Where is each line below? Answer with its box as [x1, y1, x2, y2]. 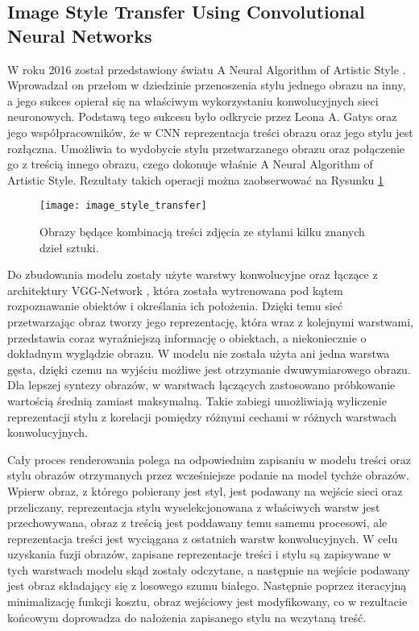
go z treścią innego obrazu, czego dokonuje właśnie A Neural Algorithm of [7, 156, 373, 172]
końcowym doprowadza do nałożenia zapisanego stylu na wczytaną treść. [7, 608, 367, 625]
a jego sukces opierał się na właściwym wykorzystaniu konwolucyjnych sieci [7, 92, 379, 109]
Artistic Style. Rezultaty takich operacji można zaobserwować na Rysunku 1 [7, 171, 384, 188]
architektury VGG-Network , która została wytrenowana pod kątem [7, 281, 343, 298]
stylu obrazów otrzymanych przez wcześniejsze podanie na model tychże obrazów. [7, 467, 409, 484]
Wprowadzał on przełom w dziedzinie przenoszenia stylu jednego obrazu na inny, [7, 77, 406, 93]
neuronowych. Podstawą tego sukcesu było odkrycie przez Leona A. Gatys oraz [7, 108, 397, 125]
